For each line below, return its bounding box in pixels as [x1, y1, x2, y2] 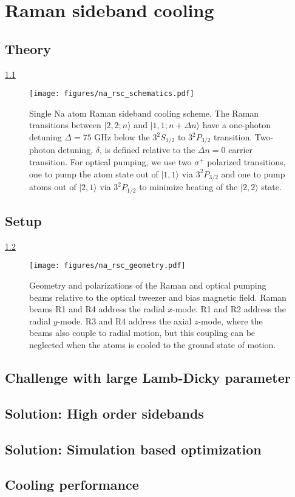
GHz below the [94, 131, 150, 143]
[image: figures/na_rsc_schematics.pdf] [29, 89, 195, 98]
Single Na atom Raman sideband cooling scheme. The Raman [29, 106, 259, 119]
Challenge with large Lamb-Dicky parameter [5, 368, 291, 386]
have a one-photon [202, 118, 271, 131]
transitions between [29, 118, 101, 131]
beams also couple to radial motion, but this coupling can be [29, 326, 256, 339]
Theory [5, 39, 52, 58]
